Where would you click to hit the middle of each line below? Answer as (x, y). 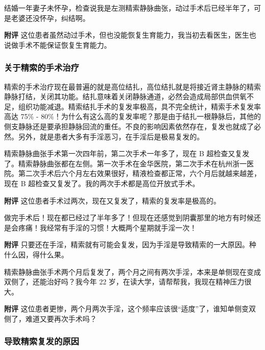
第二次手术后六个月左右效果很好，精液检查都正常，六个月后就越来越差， (139, 173)
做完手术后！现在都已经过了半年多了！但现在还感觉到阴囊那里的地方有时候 (129, 217)
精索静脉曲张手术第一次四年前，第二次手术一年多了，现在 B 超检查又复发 (127, 153)
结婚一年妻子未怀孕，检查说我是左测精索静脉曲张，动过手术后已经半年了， (129, 8)
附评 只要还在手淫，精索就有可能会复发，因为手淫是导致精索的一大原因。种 (130, 244)
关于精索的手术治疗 (42, 67)
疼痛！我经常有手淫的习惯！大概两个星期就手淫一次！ (107, 227)
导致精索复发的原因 (42, 341)
